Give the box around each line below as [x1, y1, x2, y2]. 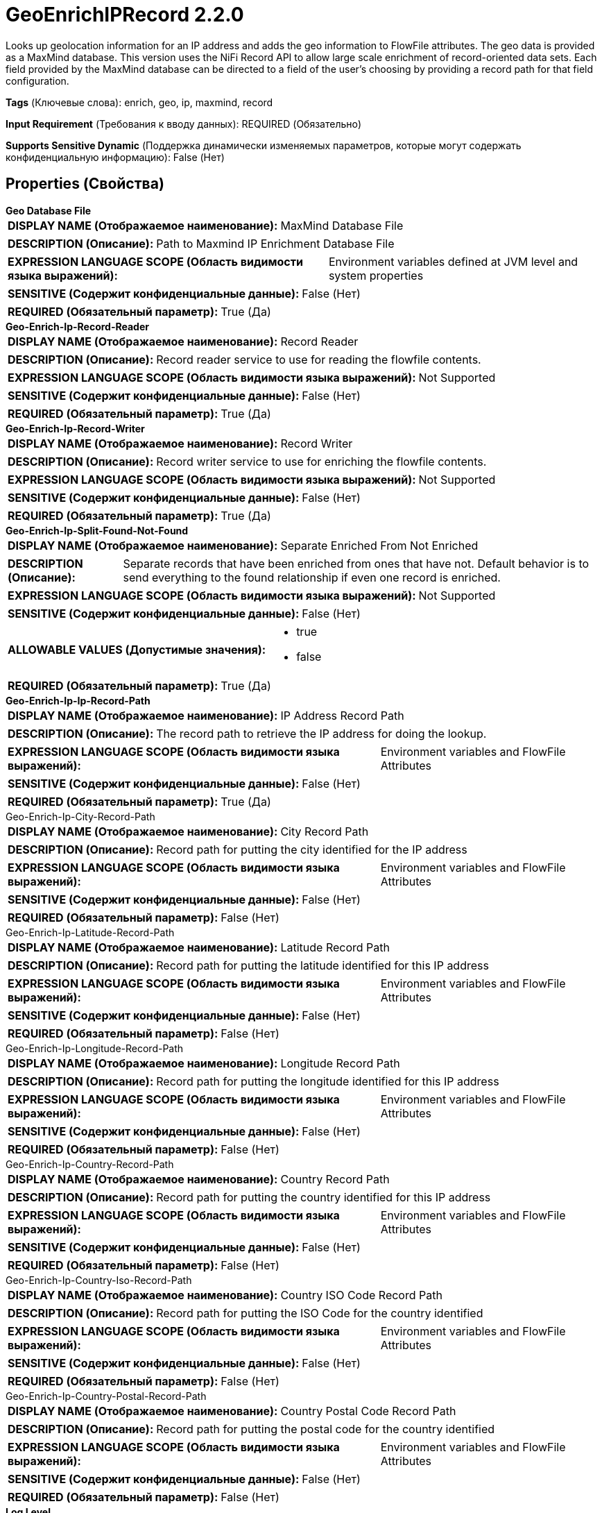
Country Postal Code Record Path [280, 1403, 456, 1418]
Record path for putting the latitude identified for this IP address [156, 958, 489, 972]
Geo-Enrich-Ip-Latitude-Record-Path [6, 926, 175, 938]
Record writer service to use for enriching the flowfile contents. [156, 454, 487, 468]
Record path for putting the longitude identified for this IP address [156, 1074, 499, 1088]
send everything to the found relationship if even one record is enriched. [123, 570, 501, 584]
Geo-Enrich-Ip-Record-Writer [6, 422, 145, 434]
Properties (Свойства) [6, 175, 164, 193]
